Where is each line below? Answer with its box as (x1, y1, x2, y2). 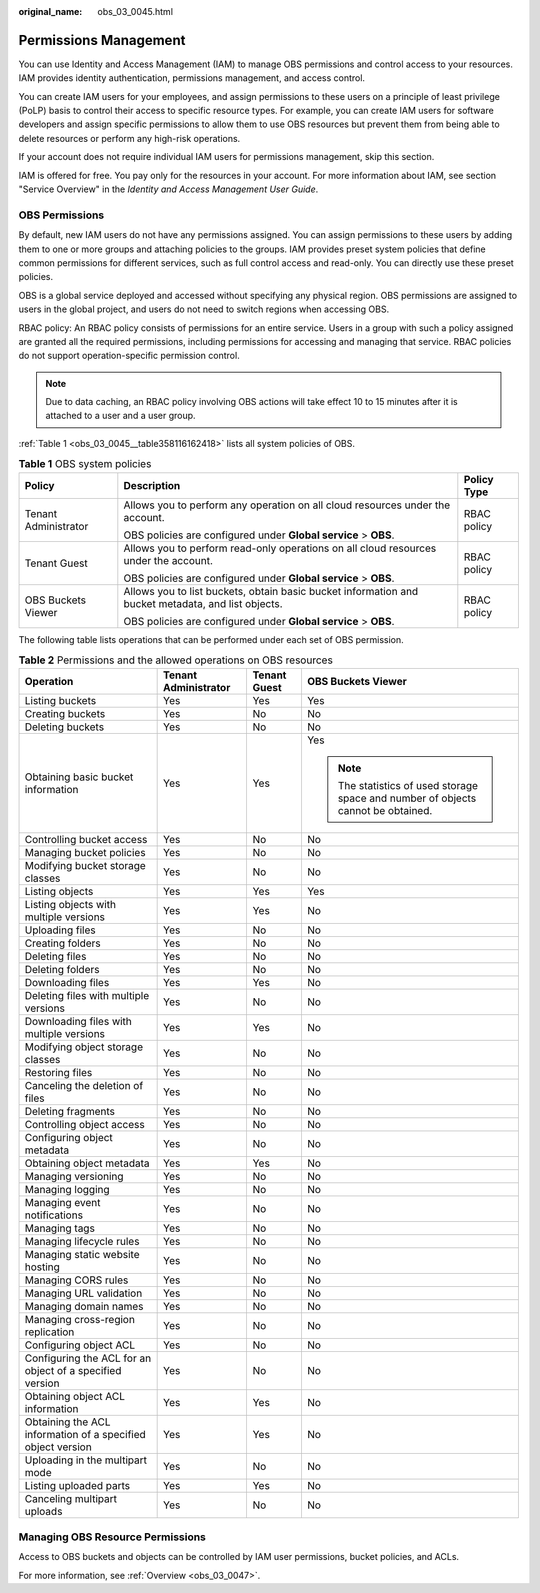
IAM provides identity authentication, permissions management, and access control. (18, 72, 365, 84)
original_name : (18, 6, 83, 17)
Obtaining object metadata (24, 1156, 150, 1170)
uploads (24, 1505, 63, 1519)
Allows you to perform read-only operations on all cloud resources (123, 541, 437, 555)
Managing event (24, 1196, 101, 1210)
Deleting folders (24, 963, 100, 977)
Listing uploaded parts (24, 1479, 130, 1493)
